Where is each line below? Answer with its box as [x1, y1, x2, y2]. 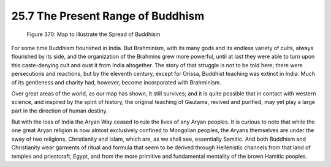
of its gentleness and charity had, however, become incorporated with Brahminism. [11, 78, 221, 86]
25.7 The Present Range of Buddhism [11, 9, 205, 23]
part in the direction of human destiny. [11, 107, 108, 114]
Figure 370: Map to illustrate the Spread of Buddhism [26, 31, 161, 38]
